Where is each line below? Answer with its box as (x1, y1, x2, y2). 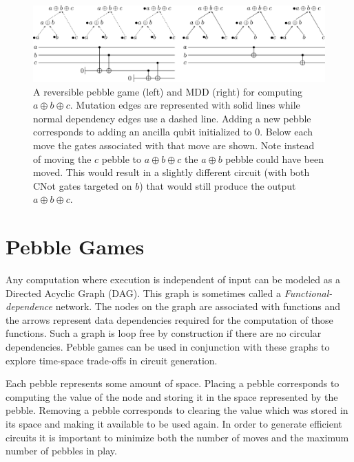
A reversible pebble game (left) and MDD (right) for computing (33, 84, 303, 98)
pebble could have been (225, 151, 324, 166)
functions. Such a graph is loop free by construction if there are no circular (6, 326, 322, 340)
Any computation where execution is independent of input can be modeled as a (6, 272, 340, 287)
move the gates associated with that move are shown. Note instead (33, 137, 315, 152)
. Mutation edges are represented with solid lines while (70, 98, 300, 112)
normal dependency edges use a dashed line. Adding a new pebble (33, 111, 311, 125)
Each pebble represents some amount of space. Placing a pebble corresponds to (6, 376, 340, 390)
